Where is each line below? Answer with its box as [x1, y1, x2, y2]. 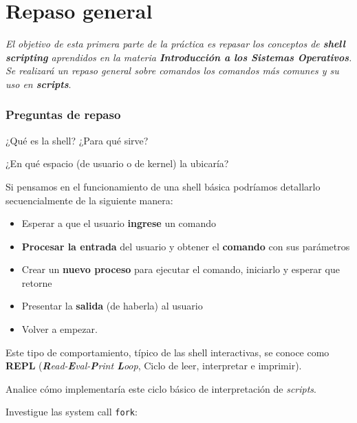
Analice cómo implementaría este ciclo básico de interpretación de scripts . [6, 381, 316, 395]
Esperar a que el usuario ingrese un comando [21, 216, 217, 230]
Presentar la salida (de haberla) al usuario [21, 299, 203, 313]
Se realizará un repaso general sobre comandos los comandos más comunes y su [6, 63, 339, 78]
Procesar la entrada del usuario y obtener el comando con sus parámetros [21, 239, 350, 253]
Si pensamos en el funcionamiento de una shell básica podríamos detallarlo [6, 179, 321, 193]
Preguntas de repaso [6, 106, 121, 123]
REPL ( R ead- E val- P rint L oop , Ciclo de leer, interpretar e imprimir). [6, 358, 302, 373]
